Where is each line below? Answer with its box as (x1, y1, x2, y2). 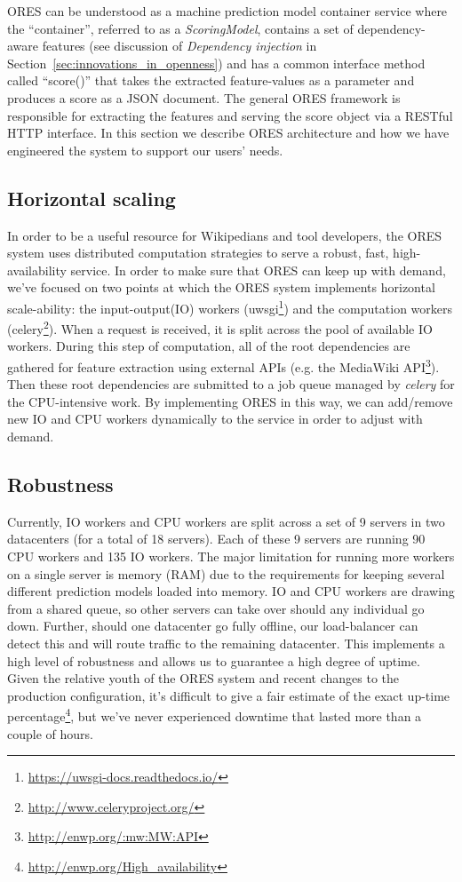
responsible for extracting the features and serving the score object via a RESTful (7, 106, 453, 124)
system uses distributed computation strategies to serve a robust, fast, (7, 243, 389, 262)
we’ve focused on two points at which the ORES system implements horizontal (7, 278, 435, 297)
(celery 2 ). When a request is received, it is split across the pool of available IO (7, 317, 433, 338)
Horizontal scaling (7, 184, 176, 211)
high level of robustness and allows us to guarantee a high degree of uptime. (7, 651, 420, 670)
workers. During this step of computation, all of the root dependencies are (7, 337, 410, 355)
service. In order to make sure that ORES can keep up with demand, (70, 260, 446, 279)
